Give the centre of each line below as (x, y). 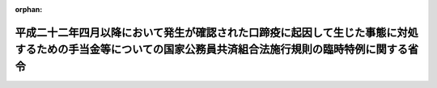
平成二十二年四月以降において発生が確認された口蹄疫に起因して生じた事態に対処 (216, 32)
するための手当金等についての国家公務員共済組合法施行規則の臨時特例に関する (212, 50)
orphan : (29, 9)
